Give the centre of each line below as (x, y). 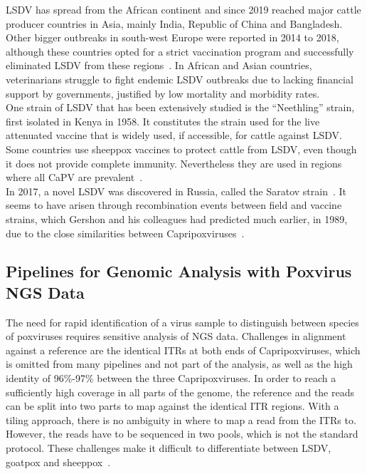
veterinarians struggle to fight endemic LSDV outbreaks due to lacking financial (180, 79)
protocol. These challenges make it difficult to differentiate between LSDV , (169, 448)
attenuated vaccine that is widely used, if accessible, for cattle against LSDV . (174, 135)
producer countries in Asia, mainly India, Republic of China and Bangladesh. (174, 23)
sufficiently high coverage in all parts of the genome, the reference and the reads (180, 392)
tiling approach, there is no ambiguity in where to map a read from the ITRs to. (181, 419)
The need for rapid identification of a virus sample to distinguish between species (182, 322)
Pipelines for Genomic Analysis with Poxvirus (179, 271)
